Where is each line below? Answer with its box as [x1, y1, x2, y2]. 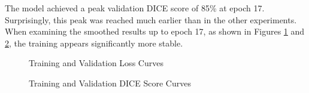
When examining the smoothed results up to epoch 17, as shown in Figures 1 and [5, 25, 305, 38]
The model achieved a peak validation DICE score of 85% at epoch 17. [5, 2, 265, 14]
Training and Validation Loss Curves [29, 57, 163, 69]
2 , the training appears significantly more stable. [5, 36, 183, 49]
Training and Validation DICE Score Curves [29, 76, 191, 89]
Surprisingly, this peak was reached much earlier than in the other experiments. [5, 13, 297, 26]
